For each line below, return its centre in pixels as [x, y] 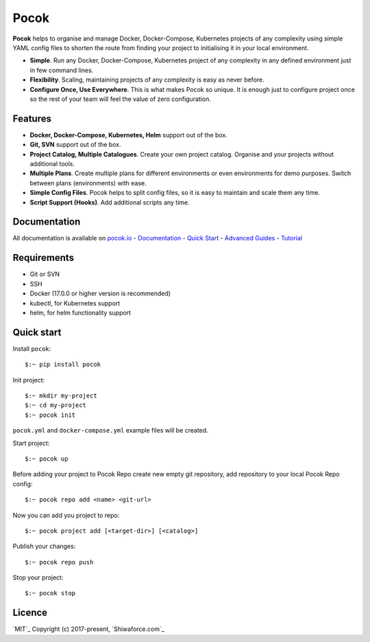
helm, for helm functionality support [81, 312]
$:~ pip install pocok [63, 365]
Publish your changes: [44, 547]
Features [32, 118]
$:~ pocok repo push [59, 562]
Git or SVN [45, 274]
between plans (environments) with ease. [88, 183]
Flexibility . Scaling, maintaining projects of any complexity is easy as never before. [147, 80]
